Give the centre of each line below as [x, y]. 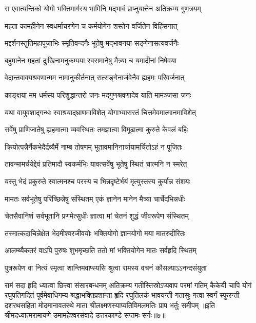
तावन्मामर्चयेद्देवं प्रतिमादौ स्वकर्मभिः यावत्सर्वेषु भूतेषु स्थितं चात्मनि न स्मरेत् [96, 164]
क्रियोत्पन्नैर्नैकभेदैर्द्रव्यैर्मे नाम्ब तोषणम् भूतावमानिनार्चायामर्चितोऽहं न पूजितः [94, 146]
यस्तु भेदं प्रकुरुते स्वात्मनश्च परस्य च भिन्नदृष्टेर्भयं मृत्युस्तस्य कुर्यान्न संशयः [97, 181]
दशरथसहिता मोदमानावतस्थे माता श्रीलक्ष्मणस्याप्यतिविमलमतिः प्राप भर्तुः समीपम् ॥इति [110, 305]
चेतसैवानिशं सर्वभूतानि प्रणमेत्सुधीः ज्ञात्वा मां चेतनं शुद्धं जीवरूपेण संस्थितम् [97, 216]
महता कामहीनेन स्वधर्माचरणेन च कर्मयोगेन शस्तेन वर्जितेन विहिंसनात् [91, 25]
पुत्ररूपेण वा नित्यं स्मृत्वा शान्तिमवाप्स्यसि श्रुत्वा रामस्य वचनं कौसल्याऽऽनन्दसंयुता [106, 267]
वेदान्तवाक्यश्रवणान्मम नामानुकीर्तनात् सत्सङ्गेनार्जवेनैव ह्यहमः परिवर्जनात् [95, 77]
